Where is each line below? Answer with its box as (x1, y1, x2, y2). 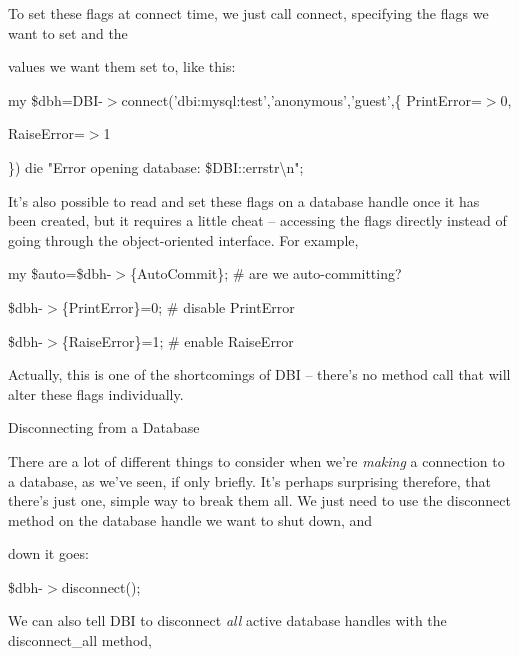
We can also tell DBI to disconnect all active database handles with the (8, 610, 447, 631)
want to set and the (8, 22, 128, 43)
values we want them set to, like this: (8, 56, 236, 77)
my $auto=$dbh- (8, 263, 112, 284)
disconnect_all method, (8, 630, 152, 651)
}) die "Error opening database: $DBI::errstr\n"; (8, 156, 304, 177)
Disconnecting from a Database (8, 417, 200, 438)
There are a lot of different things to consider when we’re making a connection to (8, 450, 505, 471)
